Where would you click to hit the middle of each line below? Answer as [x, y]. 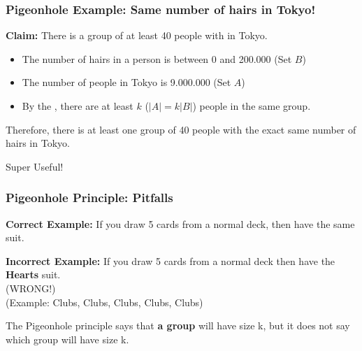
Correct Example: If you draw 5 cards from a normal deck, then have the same [180, 223]
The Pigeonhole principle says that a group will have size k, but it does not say [178, 325]
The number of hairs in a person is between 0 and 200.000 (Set [157, 58]
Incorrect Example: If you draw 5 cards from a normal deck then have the [171, 260]
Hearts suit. [33, 274]
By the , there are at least [78, 106]
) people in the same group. [252, 106]
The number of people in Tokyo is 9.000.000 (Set [126, 82]
